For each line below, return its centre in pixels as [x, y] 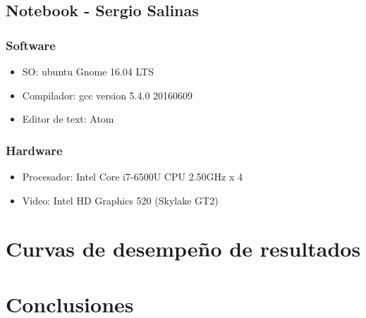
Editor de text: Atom [68, 119]
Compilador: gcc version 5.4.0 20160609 [108, 95]
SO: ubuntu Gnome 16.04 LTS [88, 71]
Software [31, 45]
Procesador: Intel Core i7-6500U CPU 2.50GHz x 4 [132, 176]
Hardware [34, 150]
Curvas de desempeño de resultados [183, 249]
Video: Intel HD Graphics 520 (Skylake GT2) [120, 200]
